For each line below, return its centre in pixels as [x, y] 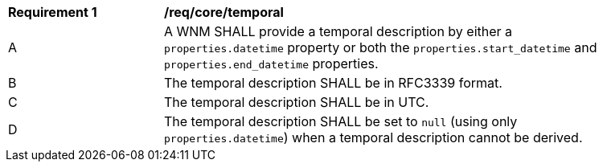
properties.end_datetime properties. [271, 64]
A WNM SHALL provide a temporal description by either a [338, 31]
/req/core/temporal [224, 12]
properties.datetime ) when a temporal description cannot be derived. [373, 137]
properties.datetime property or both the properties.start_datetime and [381, 47]
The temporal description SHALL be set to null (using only [341, 121]
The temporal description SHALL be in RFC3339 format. [333, 83]
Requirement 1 [53, 12]
